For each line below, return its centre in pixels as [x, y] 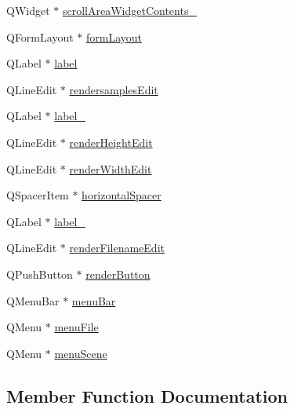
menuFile [76, 327]
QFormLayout [40, 37]
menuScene [81, 353]
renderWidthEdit [111, 168]
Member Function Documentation [147, 395]
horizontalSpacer [122, 195]
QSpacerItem [38, 195]
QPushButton [40, 274]
